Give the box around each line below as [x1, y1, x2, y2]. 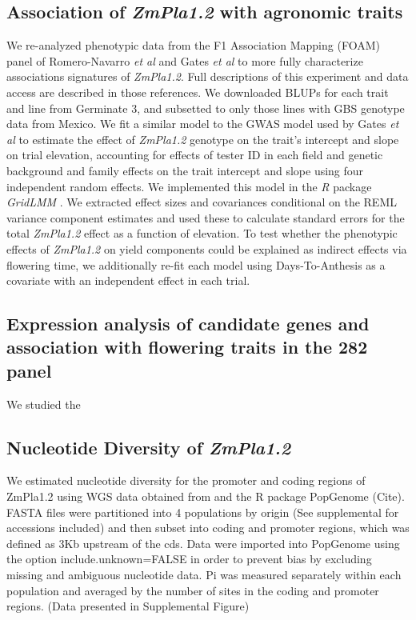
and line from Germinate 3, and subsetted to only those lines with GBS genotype [6, 99, 405, 116]
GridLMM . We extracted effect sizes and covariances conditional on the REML [6, 194, 397, 210]
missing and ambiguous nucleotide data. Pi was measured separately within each [6, 566, 402, 583]
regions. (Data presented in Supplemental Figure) [6, 598, 250, 614]
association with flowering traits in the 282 [6, 334, 368, 359]
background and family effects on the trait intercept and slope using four [6, 162, 364, 178]
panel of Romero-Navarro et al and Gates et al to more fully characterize [6, 52, 363, 69]
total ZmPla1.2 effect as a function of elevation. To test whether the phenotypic [6, 225, 398, 242]
